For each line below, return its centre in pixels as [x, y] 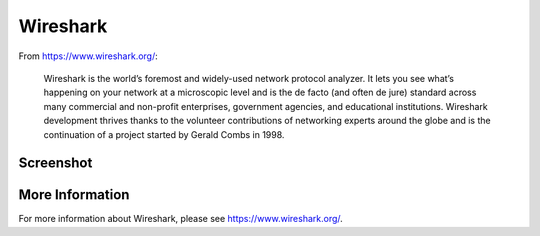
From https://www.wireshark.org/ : [88, 56]
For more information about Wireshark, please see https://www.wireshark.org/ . [181, 219]
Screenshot [55, 163]
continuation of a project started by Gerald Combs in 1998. [164, 134]
